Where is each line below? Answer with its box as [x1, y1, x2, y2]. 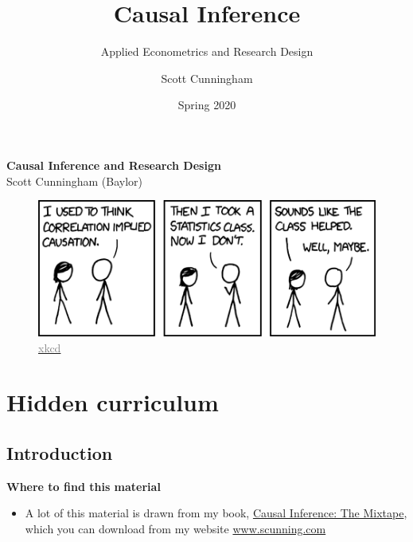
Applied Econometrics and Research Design [100, 43, 314, 60]
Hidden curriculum [6, 386, 219, 418]
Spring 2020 [177, 96, 236, 113]
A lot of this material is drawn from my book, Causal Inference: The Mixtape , [25, 505, 407, 521]
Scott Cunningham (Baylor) [6, 172, 142, 189]
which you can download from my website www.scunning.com [25, 520, 326, 536]
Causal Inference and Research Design [6, 156, 221, 173]
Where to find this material [6, 477, 161, 494]
